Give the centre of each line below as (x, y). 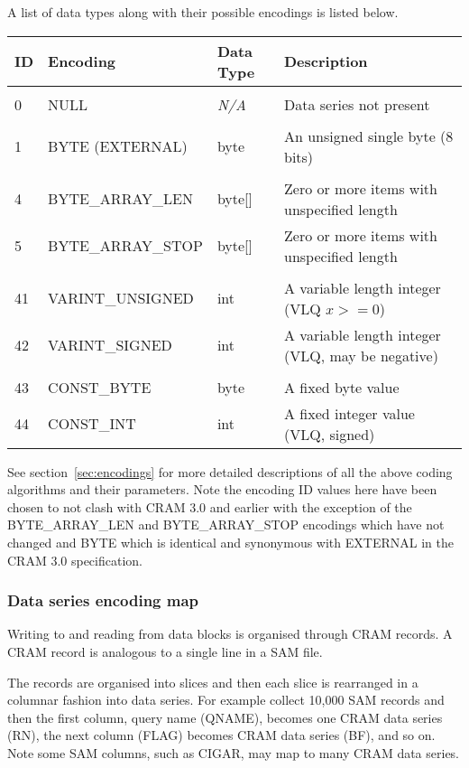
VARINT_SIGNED (110, 345)
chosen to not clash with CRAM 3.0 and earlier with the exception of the (210, 506)
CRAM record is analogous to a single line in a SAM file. (165, 651)
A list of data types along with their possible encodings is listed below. (203, 12)
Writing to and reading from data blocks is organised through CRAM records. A (230, 634)
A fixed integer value (349, 413)
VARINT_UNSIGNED (121, 298)
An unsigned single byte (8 (369, 136)
